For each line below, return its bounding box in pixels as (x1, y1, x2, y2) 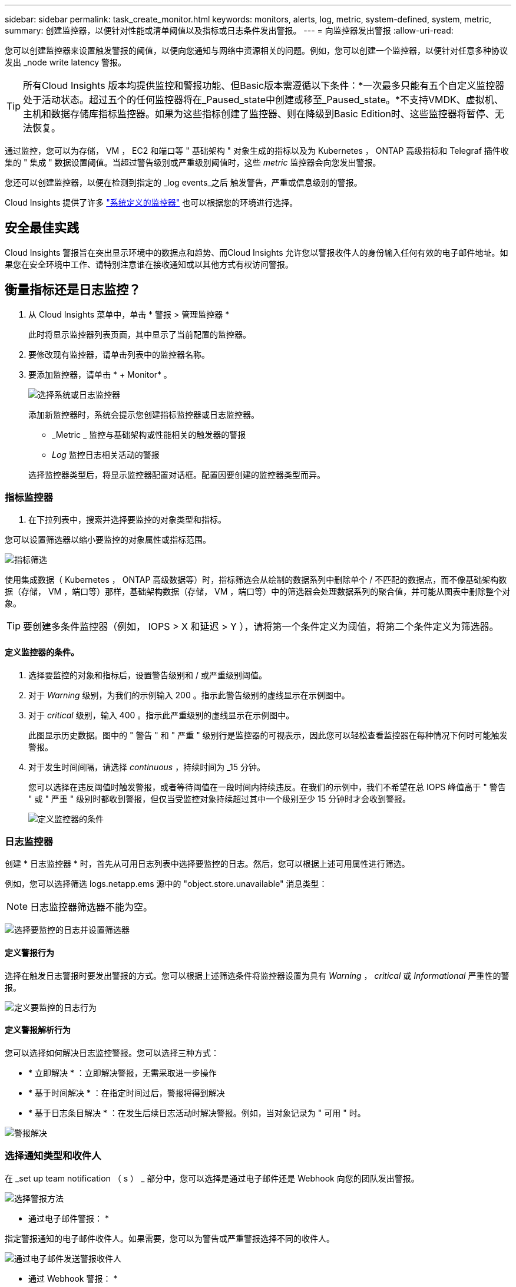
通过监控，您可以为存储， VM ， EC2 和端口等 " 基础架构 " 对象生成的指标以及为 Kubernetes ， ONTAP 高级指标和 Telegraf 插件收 (5, 146, 509, 156)
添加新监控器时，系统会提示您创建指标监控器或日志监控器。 (28, 409, 259, 420)
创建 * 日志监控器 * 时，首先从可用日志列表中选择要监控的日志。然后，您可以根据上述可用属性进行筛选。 (5, 859, 410, 869)
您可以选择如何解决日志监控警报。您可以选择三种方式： (5, 1047, 219, 1058)
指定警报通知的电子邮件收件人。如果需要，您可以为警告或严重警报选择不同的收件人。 (5, 1233, 335, 1243)
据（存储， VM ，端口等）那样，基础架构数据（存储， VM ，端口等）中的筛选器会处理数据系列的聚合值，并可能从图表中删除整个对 (5, 586, 511, 597)
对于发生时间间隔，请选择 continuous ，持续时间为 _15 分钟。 (28, 761, 265, 772)
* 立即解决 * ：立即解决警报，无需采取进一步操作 (28, 1067, 217, 1078)
